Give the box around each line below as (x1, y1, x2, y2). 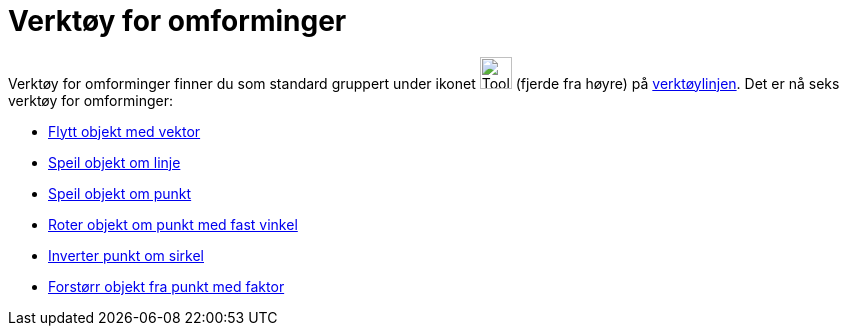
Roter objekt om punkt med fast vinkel (48, 215, 298, 233)
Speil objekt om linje (48, 153, 181, 171)
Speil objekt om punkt (48, 184, 192, 202)
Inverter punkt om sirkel (48, 246, 204, 264)
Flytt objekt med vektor (48, 122, 201, 140)
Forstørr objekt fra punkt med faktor (48, 277, 285, 295)
